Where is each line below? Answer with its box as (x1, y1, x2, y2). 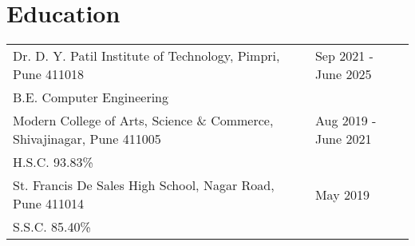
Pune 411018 (13, 65, 85, 84)
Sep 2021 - (314, 46, 373, 65)
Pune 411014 (13, 194, 85, 213)
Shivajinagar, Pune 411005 (13, 129, 161, 149)
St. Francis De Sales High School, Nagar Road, (13, 176, 275, 195)
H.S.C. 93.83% (13, 153, 93, 172)
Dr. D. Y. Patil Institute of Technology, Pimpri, (13, 46, 280, 65)
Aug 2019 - (314, 111, 377, 130)
